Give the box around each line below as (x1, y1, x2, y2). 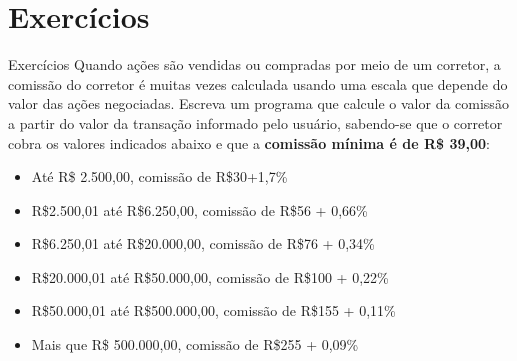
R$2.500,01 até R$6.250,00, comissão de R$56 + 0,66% (31, 199, 368, 220)
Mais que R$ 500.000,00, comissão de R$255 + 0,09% (31, 334, 359, 355)
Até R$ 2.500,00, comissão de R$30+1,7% (31, 166, 288, 187)
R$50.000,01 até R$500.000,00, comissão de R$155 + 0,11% (31, 300, 396, 321)
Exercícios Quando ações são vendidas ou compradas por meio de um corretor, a (8, 54, 501, 75)
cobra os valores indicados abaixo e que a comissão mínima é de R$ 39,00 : (8, 132, 490, 153)
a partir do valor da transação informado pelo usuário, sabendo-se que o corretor (8, 112, 503, 133)
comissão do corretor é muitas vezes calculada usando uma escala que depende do (8, 73, 508, 94)
